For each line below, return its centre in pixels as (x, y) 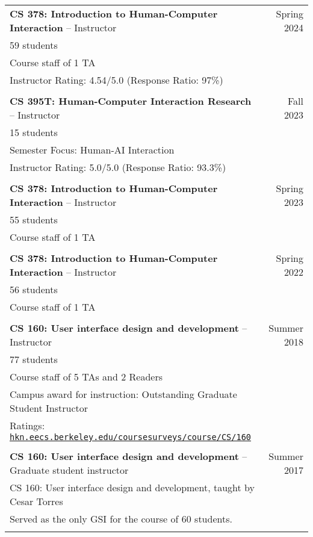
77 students (34, 359)
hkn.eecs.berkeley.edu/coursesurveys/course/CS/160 (131, 437)
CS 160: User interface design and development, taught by (132, 487)
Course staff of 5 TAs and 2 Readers (86, 377)
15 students (34, 132)
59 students (34, 45)
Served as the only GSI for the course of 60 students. (121, 519)
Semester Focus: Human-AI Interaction (92, 150)
